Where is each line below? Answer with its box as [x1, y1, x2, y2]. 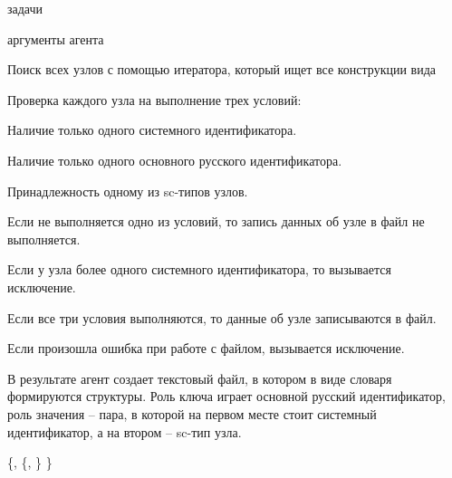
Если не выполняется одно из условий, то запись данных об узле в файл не [7, 212, 425, 231]
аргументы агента [7, 29, 104, 48]
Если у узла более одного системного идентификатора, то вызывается [7, 260, 391, 279]
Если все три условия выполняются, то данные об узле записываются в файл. [7, 308, 437, 327]
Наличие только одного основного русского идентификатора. [7, 150, 342, 169]
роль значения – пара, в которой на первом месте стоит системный [7, 404, 377, 423]
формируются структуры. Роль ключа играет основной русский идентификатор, [7, 387, 446, 406]
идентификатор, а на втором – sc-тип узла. [7, 422, 242, 441]
